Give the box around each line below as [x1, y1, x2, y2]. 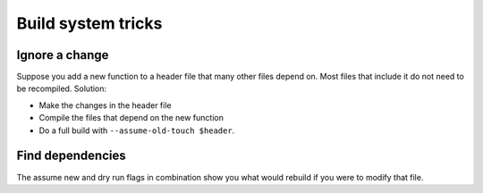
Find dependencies [16, 148, 127, 164]
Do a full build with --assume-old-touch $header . [38, 125, 235, 136]
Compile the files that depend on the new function [38, 113, 224, 123]
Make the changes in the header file [38, 99, 172, 111]
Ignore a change [16, 47, 109, 63]
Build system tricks [16, 13, 163, 33]
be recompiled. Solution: [16, 83, 107, 94]
